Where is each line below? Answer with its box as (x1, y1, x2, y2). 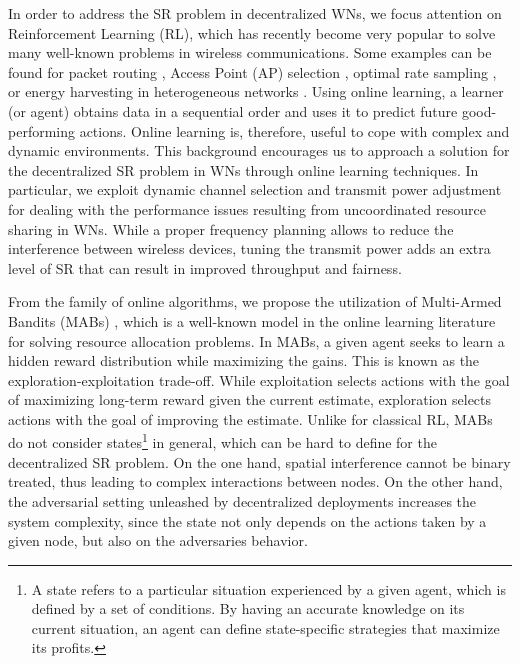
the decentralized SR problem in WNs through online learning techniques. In (8, 159, 479, 180)
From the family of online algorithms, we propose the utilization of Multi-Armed (8, 291, 502, 312)
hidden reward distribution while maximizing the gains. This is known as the (8, 350, 480, 371)
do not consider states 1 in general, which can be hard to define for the (8, 429, 437, 453)
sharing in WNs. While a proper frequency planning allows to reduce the (8, 218, 454, 239)
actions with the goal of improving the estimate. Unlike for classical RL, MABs (8, 408, 493, 429)
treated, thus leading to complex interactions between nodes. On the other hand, (8, 471, 503, 492)
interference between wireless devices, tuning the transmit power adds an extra (8, 238, 491, 259)
